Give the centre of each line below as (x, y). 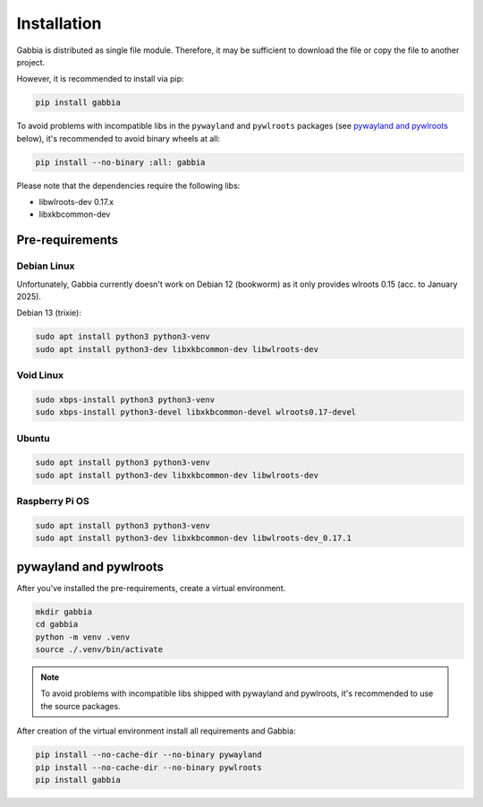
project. (31, 62)
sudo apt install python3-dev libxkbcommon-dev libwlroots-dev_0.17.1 (194, 538)
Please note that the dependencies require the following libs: (128, 185)
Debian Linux (46, 266)
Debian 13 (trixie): (49, 313)
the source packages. (80, 706)
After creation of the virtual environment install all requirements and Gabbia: (156, 731)
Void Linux (40, 375)
